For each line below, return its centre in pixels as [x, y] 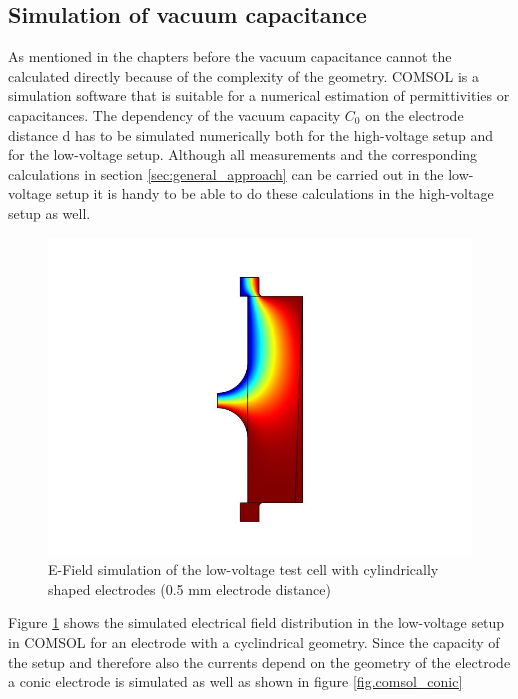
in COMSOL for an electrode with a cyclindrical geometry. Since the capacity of [254, 641]
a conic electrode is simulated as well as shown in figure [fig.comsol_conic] [235, 681]
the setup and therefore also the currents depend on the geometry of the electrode [259, 661]
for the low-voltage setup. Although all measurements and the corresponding [243, 154]
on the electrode [414, 114]
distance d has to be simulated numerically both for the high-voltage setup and [250, 134]
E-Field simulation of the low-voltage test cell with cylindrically [243, 569]
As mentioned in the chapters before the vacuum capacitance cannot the [230, 56]
